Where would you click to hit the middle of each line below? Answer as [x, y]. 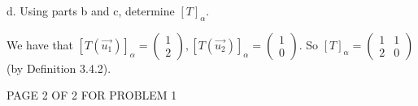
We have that [40, 44]
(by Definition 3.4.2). [59, 68]
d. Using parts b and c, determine [91, 11]
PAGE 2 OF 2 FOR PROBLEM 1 [92, 95]
